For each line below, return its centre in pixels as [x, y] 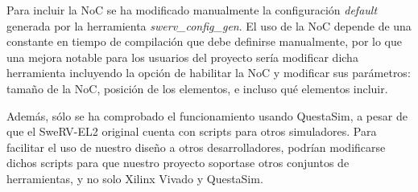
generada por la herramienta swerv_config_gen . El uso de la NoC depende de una [209, 25]
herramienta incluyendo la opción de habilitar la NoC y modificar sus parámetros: [209, 73]
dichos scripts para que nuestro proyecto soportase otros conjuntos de [178, 163]
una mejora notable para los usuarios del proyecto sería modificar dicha [182, 57]
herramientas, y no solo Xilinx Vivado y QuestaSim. [135, 178]
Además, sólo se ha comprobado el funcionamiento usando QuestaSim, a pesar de [207, 115]
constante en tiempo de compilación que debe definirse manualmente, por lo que [204, 41]
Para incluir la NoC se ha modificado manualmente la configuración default [192, 10]
